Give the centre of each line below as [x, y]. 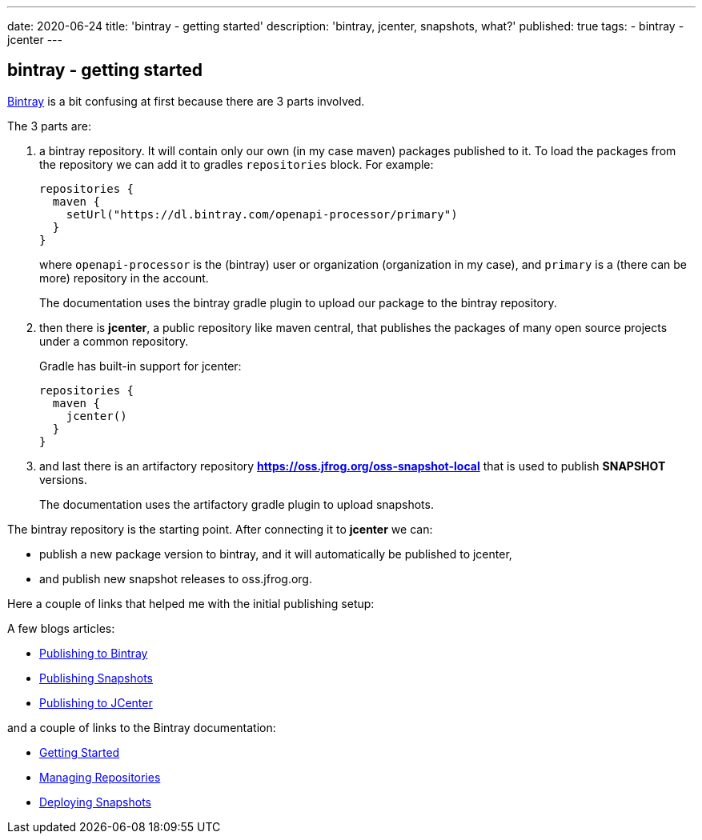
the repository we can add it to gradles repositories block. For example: [237, 164]
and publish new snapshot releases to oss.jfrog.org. [176, 578]
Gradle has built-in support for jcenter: [140, 366]
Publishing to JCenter [96, 702]
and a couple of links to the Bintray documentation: [142, 727]
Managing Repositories [100, 777]
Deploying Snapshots [95, 802]
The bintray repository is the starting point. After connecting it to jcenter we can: [220, 529]
